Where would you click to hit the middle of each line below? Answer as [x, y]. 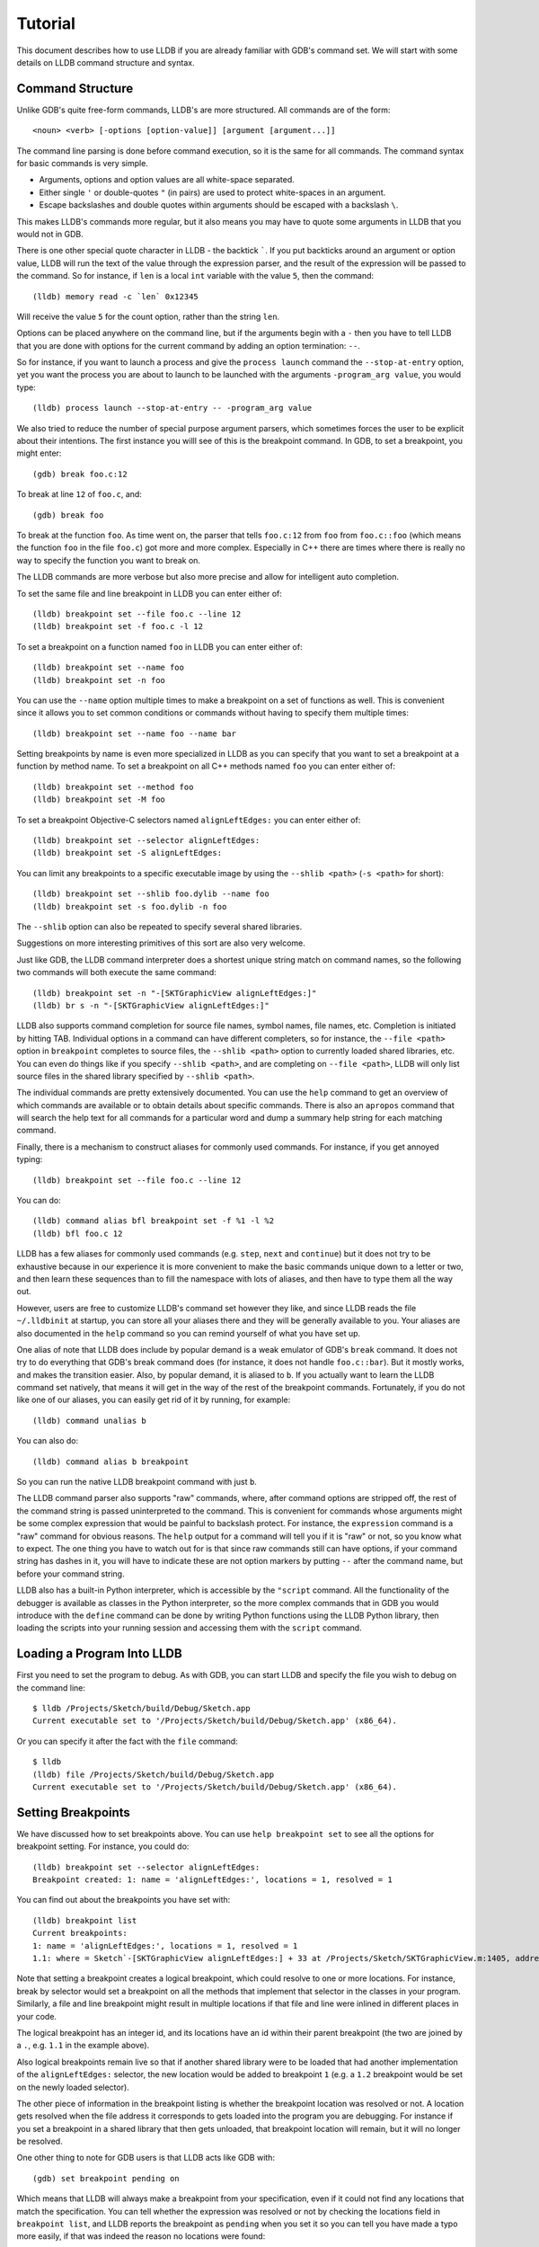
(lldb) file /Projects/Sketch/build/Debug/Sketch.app [153, 1774]
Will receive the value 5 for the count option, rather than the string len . [148, 316]
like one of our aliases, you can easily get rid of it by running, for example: [154, 1400]
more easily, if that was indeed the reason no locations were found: [141, 2236]
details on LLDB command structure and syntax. [106, 62]
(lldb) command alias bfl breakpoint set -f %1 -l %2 [153, 1221]
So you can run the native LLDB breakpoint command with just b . [137, 1482]
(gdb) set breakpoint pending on [106, 2178]
